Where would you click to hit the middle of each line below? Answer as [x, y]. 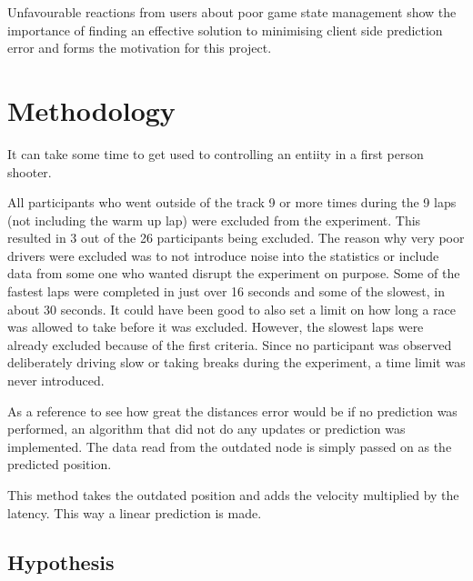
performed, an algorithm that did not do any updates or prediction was [206, 429]
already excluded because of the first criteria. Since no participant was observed [230, 344]
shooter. [30, 171]
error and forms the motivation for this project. [140, 48]
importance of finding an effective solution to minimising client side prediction [225, 30]
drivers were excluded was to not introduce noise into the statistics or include [223, 255]
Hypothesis [61, 561]
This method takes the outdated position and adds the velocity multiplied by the [233, 495]
